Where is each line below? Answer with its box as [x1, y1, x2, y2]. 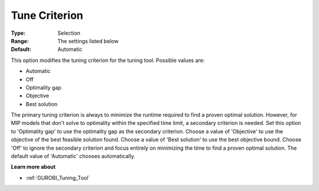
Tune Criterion [11, 9, 84, 22]
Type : [11, 29, 26, 37]
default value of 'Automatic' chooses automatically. [11, 153, 135, 160]
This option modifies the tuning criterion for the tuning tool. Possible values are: [11, 57, 205, 64]
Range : [11, 37, 29, 44]
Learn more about [11, 163, 56, 170]
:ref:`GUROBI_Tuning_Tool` [25, 174, 90, 181]
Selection [57, 29, 81, 37]
